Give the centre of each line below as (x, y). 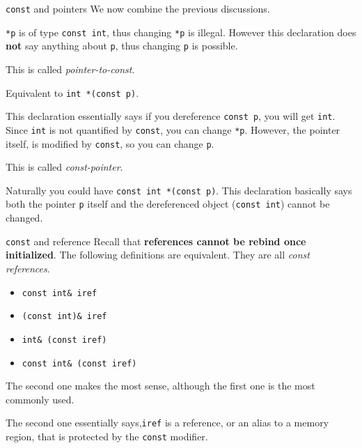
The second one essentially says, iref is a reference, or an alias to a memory (167, 423)
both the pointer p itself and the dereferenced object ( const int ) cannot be (168, 204)
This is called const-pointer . (64, 167)
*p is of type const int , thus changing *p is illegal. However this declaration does (181, 32)
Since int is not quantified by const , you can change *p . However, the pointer (173, 129)
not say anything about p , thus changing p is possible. (122, 46)
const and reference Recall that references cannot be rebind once (156, 241)
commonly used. (40, 399)
